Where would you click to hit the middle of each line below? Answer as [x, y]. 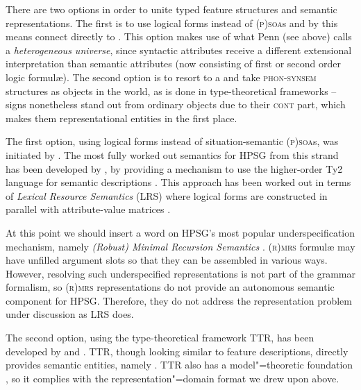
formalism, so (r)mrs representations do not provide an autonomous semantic [170, 287]
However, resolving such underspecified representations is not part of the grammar [180, 273]
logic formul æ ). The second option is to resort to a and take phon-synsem [161, 77]
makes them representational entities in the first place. [121, 118]
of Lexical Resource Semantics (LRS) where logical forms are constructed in [167, 195]
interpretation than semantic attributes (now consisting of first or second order [173, 63]
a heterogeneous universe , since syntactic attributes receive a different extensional [179, 50]
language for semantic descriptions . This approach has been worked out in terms [178, 182]
